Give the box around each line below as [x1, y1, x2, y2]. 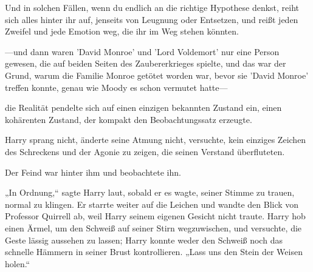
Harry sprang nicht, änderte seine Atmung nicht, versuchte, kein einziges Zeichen [5, 133, 306, 146]
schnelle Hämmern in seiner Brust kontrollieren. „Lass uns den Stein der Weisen [5, 245, 303, 258]
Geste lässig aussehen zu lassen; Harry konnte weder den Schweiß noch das [5, 233, 283, 246]
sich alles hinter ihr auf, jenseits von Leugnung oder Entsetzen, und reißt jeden [5, 13, 298, 25]
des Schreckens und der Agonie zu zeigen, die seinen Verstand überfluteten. [5, 145, 285, 158]
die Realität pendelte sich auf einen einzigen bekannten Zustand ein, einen [5, 101, 282, 114]
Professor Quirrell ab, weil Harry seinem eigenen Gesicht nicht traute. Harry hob [5, 210, 306, 222]
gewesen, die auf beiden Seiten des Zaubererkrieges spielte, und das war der [5, 57, 286, 70]
